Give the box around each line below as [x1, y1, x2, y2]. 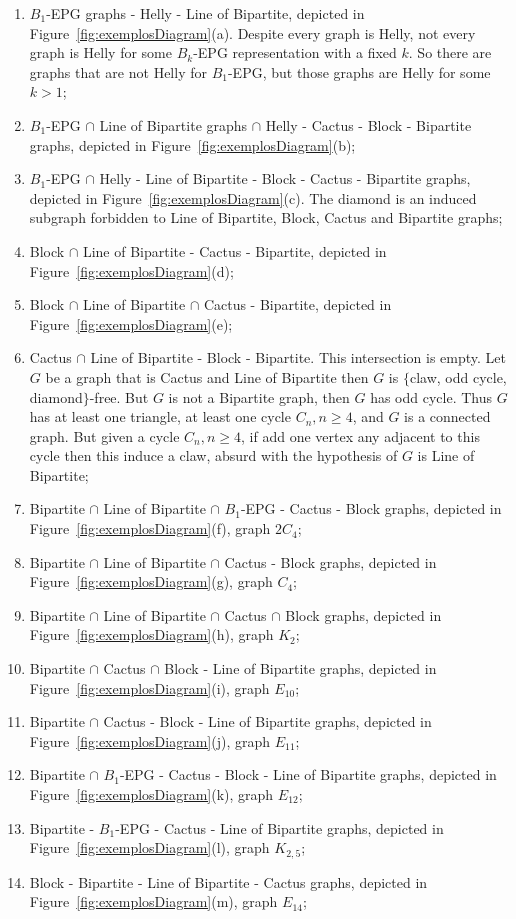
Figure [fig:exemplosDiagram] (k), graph [29, 784, 274, 804]
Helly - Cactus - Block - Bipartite [265, 114, 472, 135]
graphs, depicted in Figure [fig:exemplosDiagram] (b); [29, 134, 356, 155]
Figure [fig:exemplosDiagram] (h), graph [29, 624, 274, 645]
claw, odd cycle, [409, 366, 507, 387]
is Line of [417, 445, 475, 466]
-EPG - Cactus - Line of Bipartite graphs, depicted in [115, 817, 444, 838]
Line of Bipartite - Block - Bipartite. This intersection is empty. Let [90, 347, 506, 368]
